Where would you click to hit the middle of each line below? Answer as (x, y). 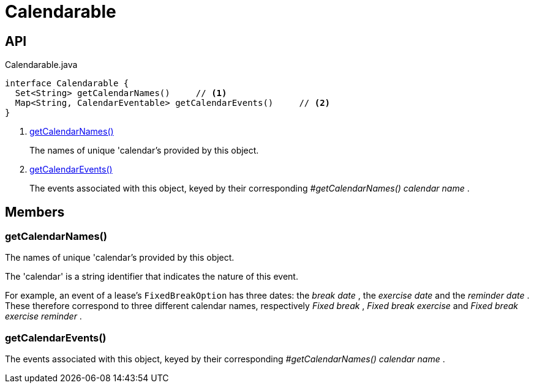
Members (35, 212)
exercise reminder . (43, 316)
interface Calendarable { (67, 84)
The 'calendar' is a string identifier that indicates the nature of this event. (152, 277)
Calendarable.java (41, 65)
